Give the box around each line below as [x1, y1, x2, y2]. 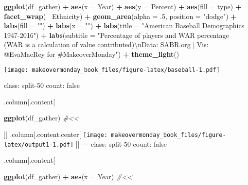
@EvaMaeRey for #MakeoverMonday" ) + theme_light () [4, 49, 179, 59]
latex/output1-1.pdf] [4, 141, 74, 148]
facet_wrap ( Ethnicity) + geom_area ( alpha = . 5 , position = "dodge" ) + [4, 11, 237, 21]
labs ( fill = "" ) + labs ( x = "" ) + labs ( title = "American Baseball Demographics [4, 20, 245, 31]
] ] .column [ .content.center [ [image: [4, 129, 108, 139]
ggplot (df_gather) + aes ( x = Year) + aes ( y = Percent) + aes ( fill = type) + [4, 1, 242, 11]
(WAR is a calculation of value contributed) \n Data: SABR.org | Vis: [4, 39, 209, 50]
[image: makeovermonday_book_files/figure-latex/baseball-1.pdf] [4, 66, 220, 73]
